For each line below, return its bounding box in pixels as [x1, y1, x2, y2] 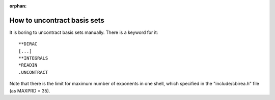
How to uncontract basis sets [9, 16, 104, 25]
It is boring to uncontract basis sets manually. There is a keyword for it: [9, 29, 158, 35]
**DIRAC [18, 41, 38, 47]
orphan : [9, 3, 27, 9]
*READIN [18, 62, 38, 68]
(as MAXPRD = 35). [9, 87, 50, 93]
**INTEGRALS [18, 56, 48, 61]
